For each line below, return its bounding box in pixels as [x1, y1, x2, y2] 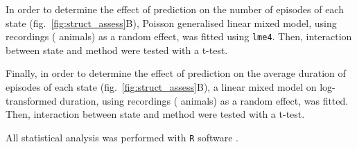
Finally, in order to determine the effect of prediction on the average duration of [6, 66, 346, 80]
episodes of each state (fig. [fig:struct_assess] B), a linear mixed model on [6, 80, 317, 94]
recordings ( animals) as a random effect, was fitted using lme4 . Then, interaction [6, 29, 352, 44]
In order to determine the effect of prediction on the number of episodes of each [6, 2, 344, 16]
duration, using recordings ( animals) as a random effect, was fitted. [60, 93, 349, 107]
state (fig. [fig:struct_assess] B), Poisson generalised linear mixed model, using [6, 15, 337, 30]
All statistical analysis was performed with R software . [6, 130, 238, 144]
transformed [6, 93, 57, 107]
